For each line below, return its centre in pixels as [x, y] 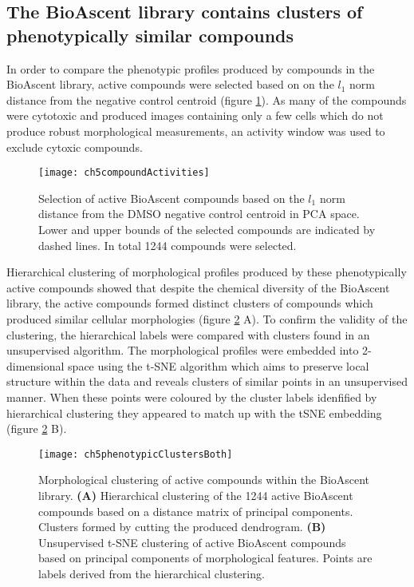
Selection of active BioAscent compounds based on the [172, 198]
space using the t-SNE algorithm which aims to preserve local [219, 365]
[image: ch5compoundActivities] [124, 173]
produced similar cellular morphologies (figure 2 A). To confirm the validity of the [207, 318]
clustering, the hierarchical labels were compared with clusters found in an [188, 334]
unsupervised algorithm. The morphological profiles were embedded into [183, 350]
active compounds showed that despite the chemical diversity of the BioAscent [198, 287]
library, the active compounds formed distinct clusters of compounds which [190, 303]
